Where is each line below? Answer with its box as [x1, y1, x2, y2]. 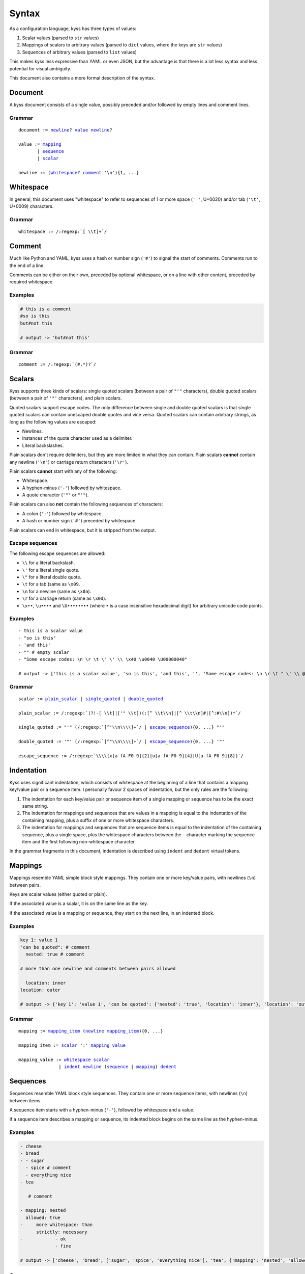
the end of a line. [9, 262, 45, 269]
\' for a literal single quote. [22, 567, 80, 573]
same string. [22, 803, 48, 809]
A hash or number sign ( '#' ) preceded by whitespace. [22, 518, 137, 524]
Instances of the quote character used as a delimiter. [22, 435, 133, 441]
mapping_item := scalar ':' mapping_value [18, 1043, 126, 1048]
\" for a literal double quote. [22, 574, 82, 580]
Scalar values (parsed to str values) [22, 35, 99, 41]
